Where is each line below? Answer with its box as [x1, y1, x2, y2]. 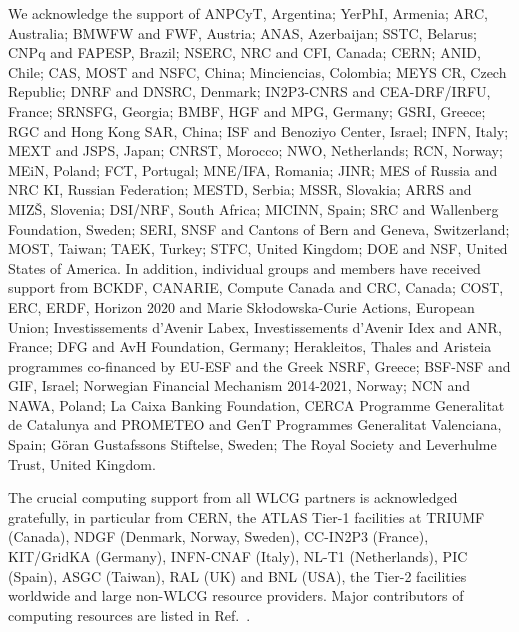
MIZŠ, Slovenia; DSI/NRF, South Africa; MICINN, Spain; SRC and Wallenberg [8, 198, 499, 219]
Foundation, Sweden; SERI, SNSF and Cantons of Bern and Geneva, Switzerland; [8, 218, 510, 239]
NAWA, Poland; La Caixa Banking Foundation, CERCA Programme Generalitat [8, 394, 505, 415]
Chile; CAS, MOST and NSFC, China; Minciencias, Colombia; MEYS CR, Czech [8, 61, 507, 82]
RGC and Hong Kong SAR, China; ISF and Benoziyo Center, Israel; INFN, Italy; [8, 120, 509, 141]
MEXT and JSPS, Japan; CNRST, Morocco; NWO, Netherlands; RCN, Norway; [8, 140, 503, 161]
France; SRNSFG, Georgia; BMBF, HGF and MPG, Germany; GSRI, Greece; [8, 100, 486, 121]
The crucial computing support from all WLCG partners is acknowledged [8, 487, 458, 508]
